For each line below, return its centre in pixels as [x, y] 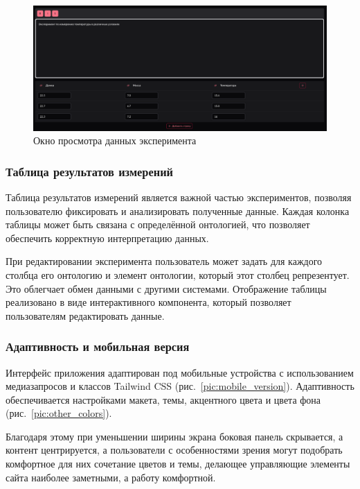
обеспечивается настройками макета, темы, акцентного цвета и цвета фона [163, 399]
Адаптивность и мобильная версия [98, 346]
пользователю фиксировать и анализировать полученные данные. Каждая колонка [178, 211]
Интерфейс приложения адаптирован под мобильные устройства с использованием [180, 372]
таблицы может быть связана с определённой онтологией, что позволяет [158, 224]
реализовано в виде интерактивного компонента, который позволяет [148, 302]
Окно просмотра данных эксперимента [115, 140]
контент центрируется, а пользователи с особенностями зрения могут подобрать [174, 450]
